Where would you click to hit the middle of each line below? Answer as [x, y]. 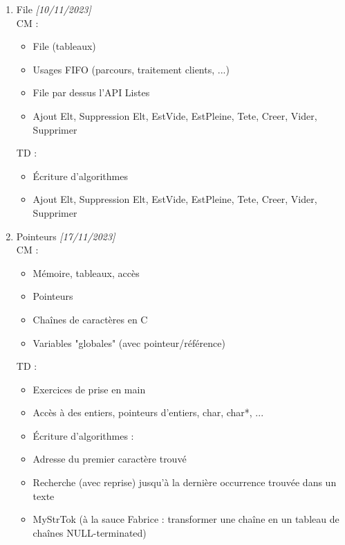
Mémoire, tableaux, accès [86, 272]
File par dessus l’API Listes [91, 92]
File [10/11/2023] [54, 9]
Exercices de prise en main [89, 389]
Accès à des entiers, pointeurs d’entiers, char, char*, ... [148, 412]
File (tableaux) [64, 46]
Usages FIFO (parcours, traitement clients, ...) [131, 69]
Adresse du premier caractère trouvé [110, 459]
